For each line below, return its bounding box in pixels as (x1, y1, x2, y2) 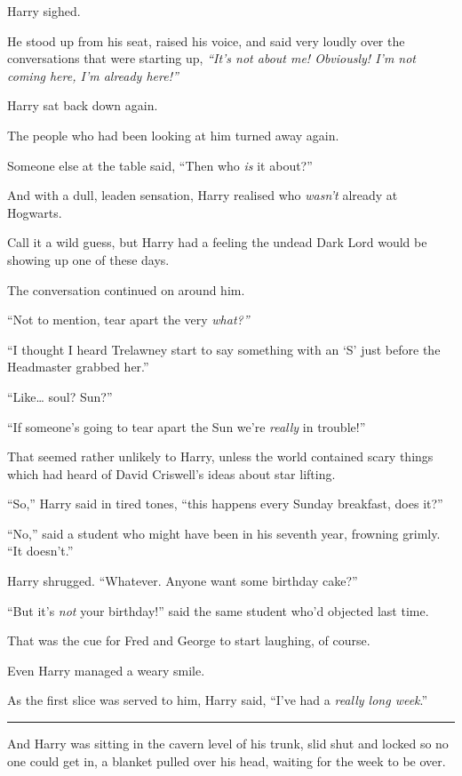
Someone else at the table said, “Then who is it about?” (7, 156, 313, 174)
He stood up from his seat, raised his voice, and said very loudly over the (7, 31, 405, 50)
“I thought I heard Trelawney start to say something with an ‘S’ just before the (7, 340, 441, 358)
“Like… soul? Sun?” (7, 387, 113, 405)
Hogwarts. (7, 203, 62, 221)
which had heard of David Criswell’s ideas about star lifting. (7, 464, 336, 483)
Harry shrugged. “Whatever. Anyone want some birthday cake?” (7, 572, 358, 590)
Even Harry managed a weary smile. (7, 660, 205, 679)
